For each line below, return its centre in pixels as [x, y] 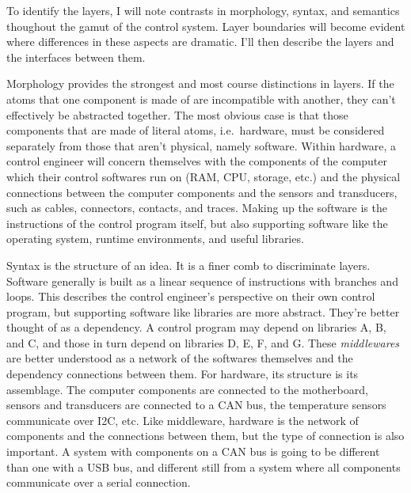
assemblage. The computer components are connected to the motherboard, [187, 389]
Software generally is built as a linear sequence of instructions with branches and [202, 281]
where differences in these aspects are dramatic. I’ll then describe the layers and [200, 42]
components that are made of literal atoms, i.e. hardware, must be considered [196, 130]
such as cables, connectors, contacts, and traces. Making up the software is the [197, 208]
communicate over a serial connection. [99, 482]
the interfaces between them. [76, 57]
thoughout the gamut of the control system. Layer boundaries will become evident [206, 26]
